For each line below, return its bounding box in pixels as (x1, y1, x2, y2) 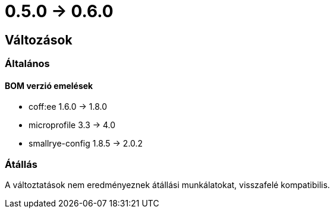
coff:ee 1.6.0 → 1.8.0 (29, 101, 108, 112)
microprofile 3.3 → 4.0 (29, 120, 116, 131)
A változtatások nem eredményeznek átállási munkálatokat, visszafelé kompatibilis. (5, 180, 330, 190)
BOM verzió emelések (5, 80, 93, 91)
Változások (5, 32, 73, 47)
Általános (5, 58, 50, 70)
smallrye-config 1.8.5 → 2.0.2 (29, 138, 143, 149)
